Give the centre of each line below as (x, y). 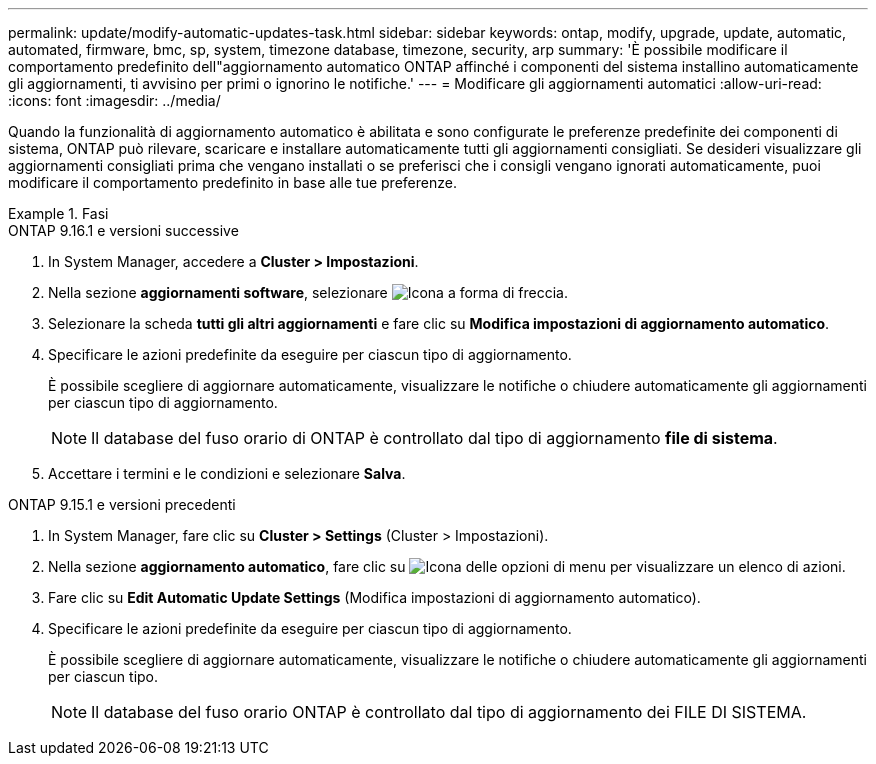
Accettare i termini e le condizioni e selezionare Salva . (227, 473)
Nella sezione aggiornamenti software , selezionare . (308, 292)
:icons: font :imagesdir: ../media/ (114, 100)
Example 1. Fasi (58, 213)
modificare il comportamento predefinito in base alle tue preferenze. (232, 182)
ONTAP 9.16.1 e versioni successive (123, 230)
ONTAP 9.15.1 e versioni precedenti (122, 504)
